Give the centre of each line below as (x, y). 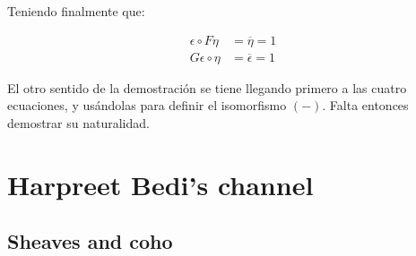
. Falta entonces (365, 105)
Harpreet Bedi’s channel (160, 184)
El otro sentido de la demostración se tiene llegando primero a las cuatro (207, 87)
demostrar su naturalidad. (78, 122)
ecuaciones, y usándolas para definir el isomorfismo (147, 105)
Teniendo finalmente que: (76, 11)
